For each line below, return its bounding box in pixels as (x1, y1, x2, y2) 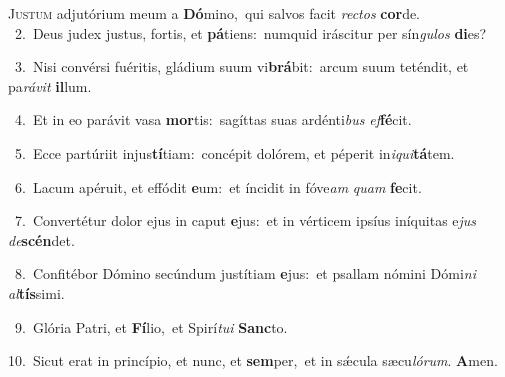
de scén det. (8, 229, 75, 250)
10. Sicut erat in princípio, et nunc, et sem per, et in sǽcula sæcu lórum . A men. (8, 350, 498, 371)
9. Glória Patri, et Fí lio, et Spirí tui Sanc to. (14, 316, 288, 337)
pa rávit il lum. (8, 75, 92, 96)
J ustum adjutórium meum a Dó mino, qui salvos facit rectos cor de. (8, 3, 421, 23)
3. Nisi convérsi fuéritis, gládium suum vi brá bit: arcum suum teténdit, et (14, 56, 469, 77)
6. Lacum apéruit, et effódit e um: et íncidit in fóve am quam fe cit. (14, 176, 422, 197)
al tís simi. (8, 282, 65, 303)
